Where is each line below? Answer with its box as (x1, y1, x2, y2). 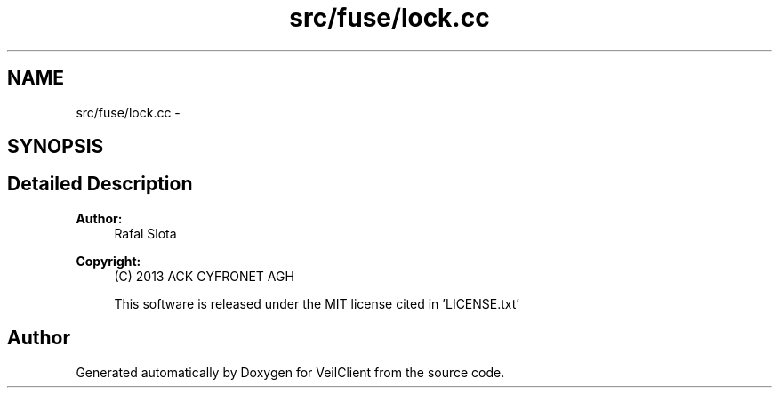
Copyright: (76, 253, 141, 269)
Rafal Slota (114, 225, 177, 241)
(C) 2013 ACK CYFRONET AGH (114, 268, 294, 284)
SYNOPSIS (7, 135, 104, 158)
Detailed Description (7, 173, 193, 196)
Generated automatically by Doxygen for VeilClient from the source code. (76, 364, 505, 380)
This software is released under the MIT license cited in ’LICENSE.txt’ (114, 295, 519, 311)
